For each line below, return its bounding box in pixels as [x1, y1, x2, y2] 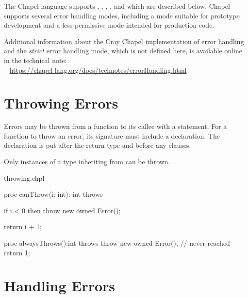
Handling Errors [4, 276, 116, 296]
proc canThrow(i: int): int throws [4, 189, 103, 199]
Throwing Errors [4, 93, 118, 113]
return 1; [4, 247, 30, 257]
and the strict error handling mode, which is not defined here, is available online [4, 46, 242, 56]
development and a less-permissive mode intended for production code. [4, 20, 215, 30]
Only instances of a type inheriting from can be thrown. [4, 157, 170, 167]
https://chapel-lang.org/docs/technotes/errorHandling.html [9, 64, 187, 75]
